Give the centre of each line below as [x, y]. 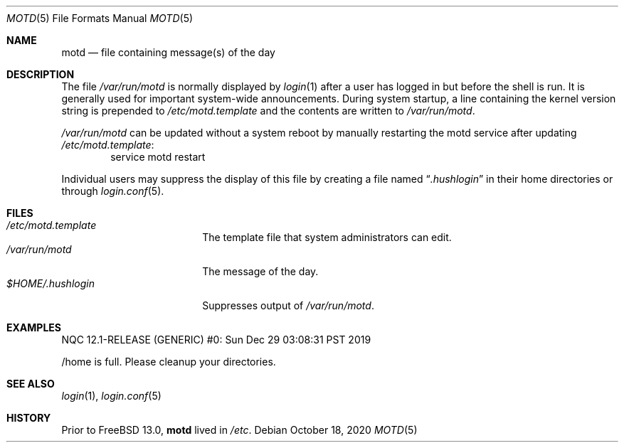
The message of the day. [260, 271]
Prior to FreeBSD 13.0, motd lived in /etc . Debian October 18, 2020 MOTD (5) [239, 430]
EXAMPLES [34, 327]
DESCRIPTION [41, 74]
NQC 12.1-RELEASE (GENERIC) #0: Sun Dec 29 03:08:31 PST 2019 [216, 340]
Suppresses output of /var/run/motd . [288, 305]
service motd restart [158, 157]
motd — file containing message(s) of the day [168, 52]
